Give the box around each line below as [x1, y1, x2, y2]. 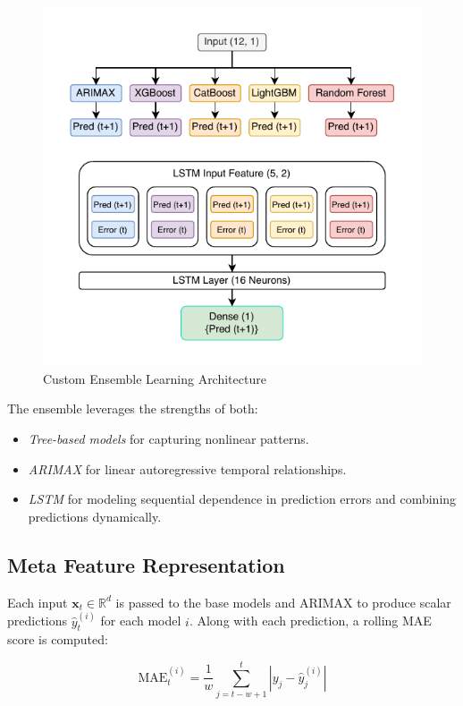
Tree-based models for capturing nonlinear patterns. [28, 429, 309, 447]
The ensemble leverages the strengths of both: [7, 399, 258, 418]
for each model [100, 611, 181, 630]
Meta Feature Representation [7, 550, 285, 578]
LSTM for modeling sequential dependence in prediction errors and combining [28, 489, 457, 508]
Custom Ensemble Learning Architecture [43, 369, 266, 387]
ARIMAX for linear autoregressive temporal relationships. [28, 459, 347, 478]
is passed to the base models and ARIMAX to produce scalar [115, 592, 451, 611]
